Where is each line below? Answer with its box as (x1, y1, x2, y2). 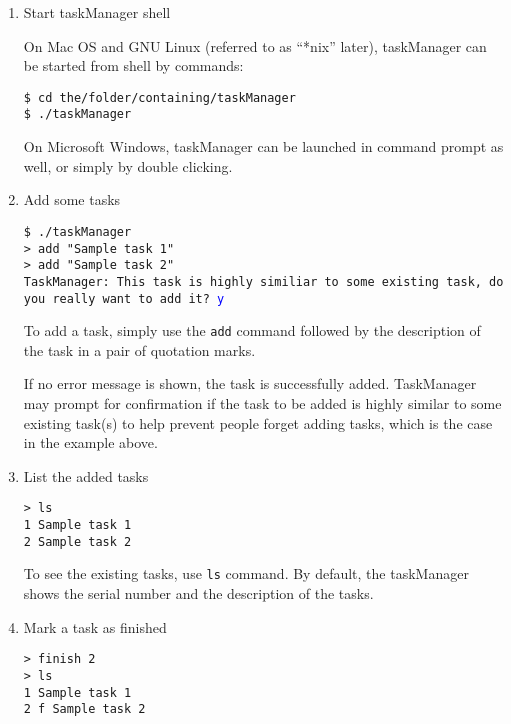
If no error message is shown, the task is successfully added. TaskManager (23, 373, 477, 394)
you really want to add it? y (23, 291, 225, 306)
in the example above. (23, 432, 158, 453)
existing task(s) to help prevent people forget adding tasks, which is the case (23, 412, 493, 433)
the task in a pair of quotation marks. (23, 339, 256, 360)
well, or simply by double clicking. (23, 155, 233, 176)
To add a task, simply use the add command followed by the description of (23, 320, 481, 341)
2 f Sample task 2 (23, 702, 146, 717)
